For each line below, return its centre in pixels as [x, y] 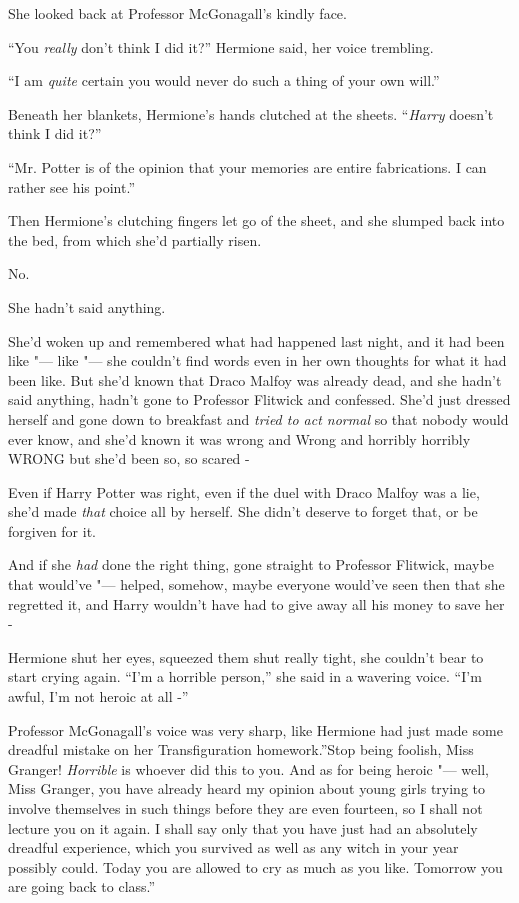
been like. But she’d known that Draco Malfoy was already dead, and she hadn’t [255, 379]
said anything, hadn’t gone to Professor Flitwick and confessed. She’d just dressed [259, 399]
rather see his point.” [72, 186]
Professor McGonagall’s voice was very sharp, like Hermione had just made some [255, 729]
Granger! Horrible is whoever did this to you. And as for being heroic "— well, [248, 768]
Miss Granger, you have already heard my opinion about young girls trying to [247, 788]
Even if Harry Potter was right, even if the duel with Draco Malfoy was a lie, [244, 491]
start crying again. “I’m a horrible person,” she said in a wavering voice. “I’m [245, 676]
